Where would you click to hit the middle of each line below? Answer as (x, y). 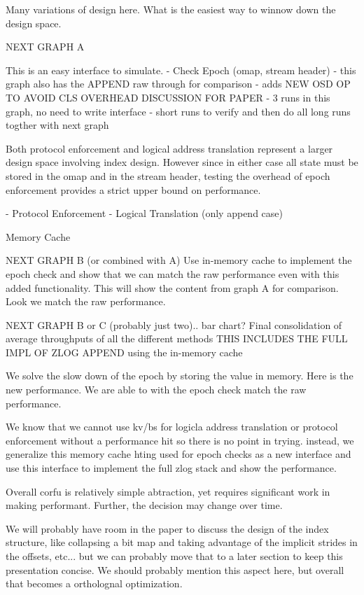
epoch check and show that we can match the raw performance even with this (173, 273)
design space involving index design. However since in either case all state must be (182, 162)
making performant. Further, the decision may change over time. (144, 505)
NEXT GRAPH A (45, 47)
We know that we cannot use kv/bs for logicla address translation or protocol (172, 427)
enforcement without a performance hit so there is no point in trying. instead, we (180, 440)
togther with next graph (57, 125)
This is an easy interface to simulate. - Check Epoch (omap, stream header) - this (181, 70)
